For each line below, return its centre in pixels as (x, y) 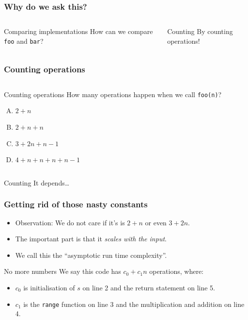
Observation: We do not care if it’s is (70, 222)
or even (156, 222)
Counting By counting (200, 31)
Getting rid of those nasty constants (76, 204)
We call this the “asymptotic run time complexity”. (91, 255)
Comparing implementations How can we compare (78, 31)
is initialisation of (49, 287)
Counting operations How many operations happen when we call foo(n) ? (113, 94)
